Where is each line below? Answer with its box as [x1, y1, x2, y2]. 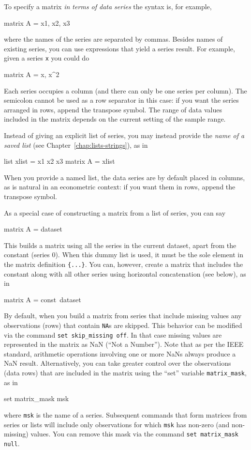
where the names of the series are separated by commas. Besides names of [4, 34, 223, 44]
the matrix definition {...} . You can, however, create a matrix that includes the [4, 259, 243, 269]
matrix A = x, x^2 [4, 69, 59, 79]
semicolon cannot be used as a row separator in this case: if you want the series [4, 95, 239, 105]
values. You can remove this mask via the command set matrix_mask [30, 429, 238, 439]
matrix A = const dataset [4, 294, 81, 304]
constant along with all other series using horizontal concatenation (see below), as [4, 268, 246, 279]
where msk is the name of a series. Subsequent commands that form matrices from [4, 409, 247, 419]
